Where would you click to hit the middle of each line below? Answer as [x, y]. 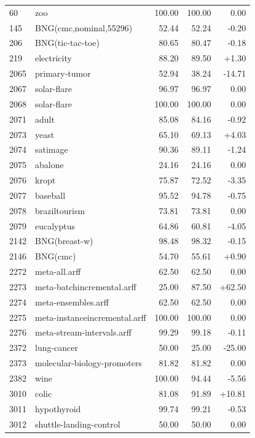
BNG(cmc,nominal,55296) [84, 27]
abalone [49, 165]
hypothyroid [58, 408]
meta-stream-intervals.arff [83, 332]
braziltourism [60, 210]
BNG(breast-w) [64, 241]
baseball [50, 195]
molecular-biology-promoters [89, 363]
